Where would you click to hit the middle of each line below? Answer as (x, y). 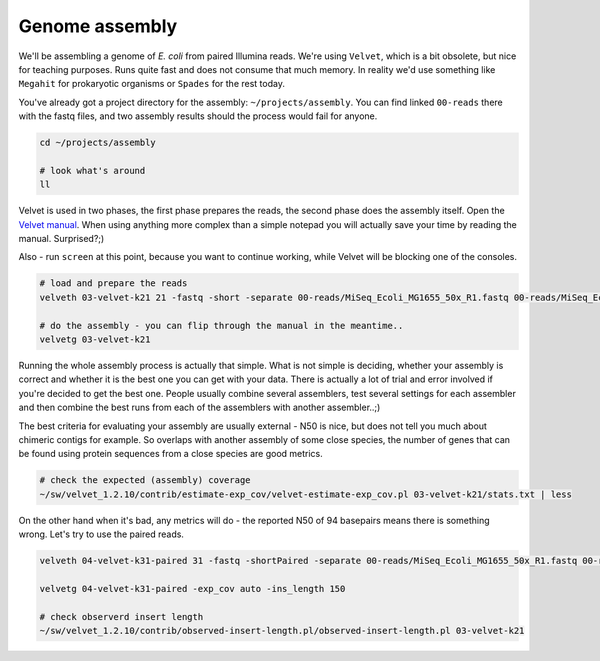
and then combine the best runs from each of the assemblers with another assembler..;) (199, 407)
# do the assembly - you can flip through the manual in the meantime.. (221, 325)
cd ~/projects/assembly (98, 143)
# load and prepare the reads (113, 283)
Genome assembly (98, 26)
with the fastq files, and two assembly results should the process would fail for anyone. (198, 116)
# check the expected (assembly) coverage (145, 480)
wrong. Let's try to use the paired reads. (101, 534)
